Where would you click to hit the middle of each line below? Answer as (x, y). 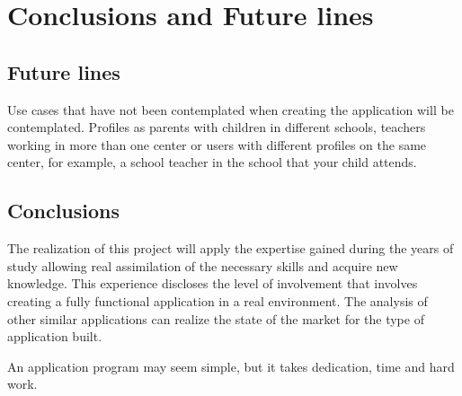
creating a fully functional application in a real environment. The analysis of (218, 300)
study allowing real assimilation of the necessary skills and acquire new (203, 265)
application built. (55, 336)
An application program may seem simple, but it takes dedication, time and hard (231, 366)
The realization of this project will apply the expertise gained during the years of (231, 248)
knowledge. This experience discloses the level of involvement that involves (213, 283)
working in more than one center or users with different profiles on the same (217, 144)
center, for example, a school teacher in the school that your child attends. (212, 162)
